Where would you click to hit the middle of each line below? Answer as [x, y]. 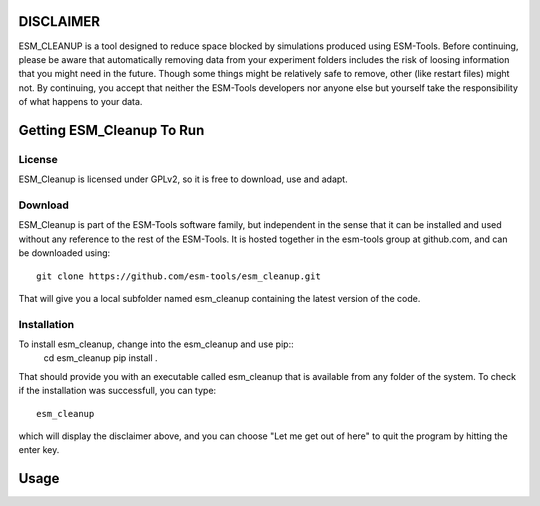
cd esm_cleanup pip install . [101, 358]
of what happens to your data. [80, 102]
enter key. [39, 450]
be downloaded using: [64, 253]
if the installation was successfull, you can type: [117, 391]
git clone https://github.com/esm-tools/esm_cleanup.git [179, 276]
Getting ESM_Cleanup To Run [111, 130]
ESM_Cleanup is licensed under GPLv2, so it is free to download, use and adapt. [183, 179]
